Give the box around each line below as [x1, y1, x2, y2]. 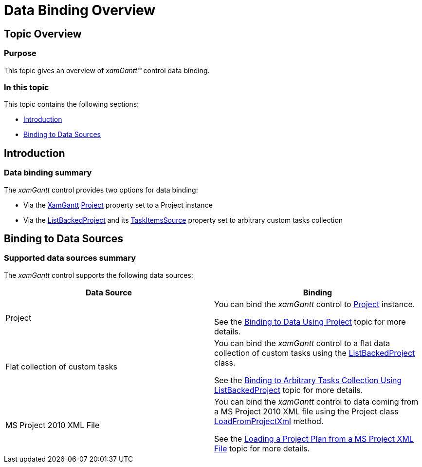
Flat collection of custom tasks [5, 361, 117, 371]
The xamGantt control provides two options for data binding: [4, 185, 198, 194]
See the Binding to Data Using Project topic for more [214, 316, 406, 327]
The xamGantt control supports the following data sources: [4, 271, 193, 279]
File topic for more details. [214, 443, 310, 453]
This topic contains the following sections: [4, 100, 139, 109]
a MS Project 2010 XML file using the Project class [214, 406, 399, 416]
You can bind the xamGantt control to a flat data [214, 338, 390, 348]
